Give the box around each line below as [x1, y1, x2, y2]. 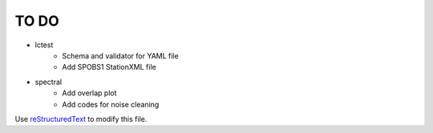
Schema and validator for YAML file [62, 50, 180, 60]
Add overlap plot [62, 88, 117, 98]
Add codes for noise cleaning [62, 99, 160, 109]
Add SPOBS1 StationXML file [62, 62, 156, 72]
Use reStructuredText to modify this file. [14, 114, 148, 123]
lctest [34, 40, 54, 50]
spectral [34, 77, 63, 87]
